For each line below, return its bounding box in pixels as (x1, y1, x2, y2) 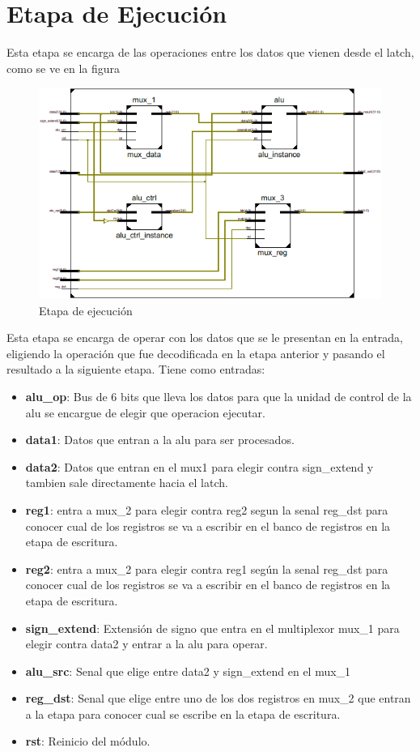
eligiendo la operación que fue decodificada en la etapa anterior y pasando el (6, 344, 385, 361)
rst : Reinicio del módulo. (25, 733, 151, 750)
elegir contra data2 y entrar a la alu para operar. (25, 635, 268, 652)
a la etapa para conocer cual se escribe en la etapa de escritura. (25, 705, 341, 722)
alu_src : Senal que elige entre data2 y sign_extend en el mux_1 (25, 662, 351, 679)
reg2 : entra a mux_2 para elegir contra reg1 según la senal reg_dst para (25, 560, 388, 577)
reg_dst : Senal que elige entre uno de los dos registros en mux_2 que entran (25, 690, 411, 707)
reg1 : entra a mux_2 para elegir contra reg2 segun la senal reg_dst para (25, 501, 388, 518)
